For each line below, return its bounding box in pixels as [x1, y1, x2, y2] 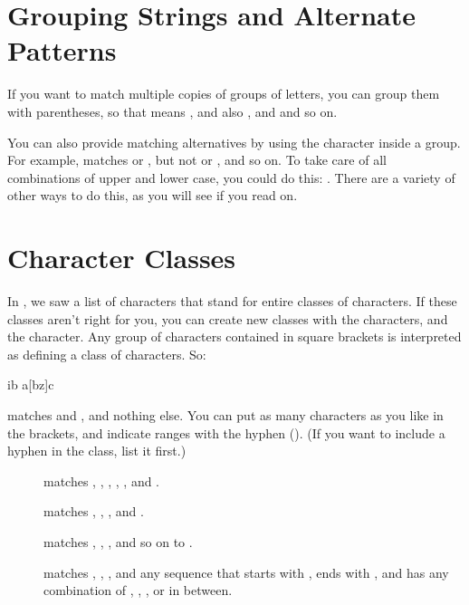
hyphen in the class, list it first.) [7, 441, 187, 460]
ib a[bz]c [7, 375, 54, 394]
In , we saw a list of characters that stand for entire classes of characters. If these [7, 292, 457, 310]
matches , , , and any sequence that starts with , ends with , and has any [43, 562, 449, 581]
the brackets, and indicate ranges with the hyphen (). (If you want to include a [7, 423, 445, 442]
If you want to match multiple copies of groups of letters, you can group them [7, 84, 440, 103]
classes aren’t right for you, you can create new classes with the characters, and [7, 309, 448, 328]
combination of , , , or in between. [43, 581, 233, 600]
